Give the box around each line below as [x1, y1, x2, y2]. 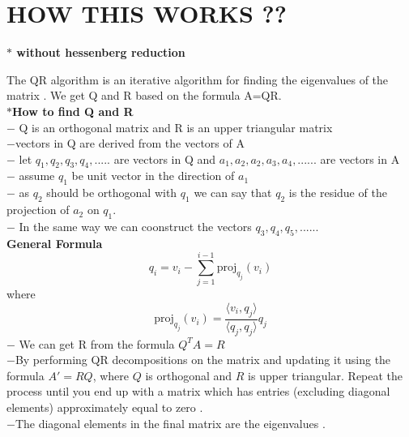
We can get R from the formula [19, 335, 175, 352]
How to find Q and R [12, 102, 134, 119]
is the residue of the [288, 184, 387, 201]
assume [19, 167, 55, 184]
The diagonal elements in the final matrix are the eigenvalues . [15, 414, 326, 431]
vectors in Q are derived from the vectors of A [15, 135, 245, 152]
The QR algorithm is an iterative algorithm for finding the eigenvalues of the [6, 71, 389, 88]
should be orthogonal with [46, 184, 177, 201]
